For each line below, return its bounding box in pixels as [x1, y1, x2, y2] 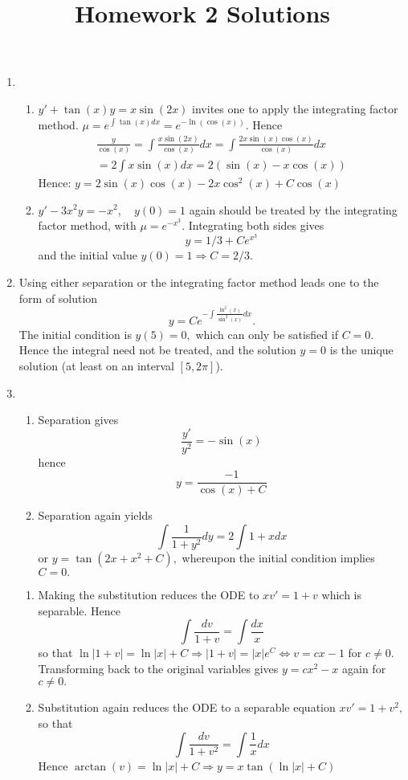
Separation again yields [38, 507, 153, 524]
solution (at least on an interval [18, 357, 174, 374]
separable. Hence [38, 602, 120, 619]
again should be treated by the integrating [189, 201, 398, 218]
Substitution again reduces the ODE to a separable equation [38, 699, 336, 716]
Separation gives [38, 411, 119, 428]
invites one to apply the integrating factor [192, 100, 398, 116]
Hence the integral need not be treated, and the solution [18, 341, 296, 358]
